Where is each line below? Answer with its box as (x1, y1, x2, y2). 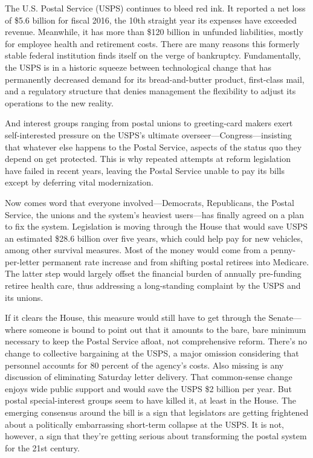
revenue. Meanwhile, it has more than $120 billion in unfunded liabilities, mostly (5, 25, 303, 38)
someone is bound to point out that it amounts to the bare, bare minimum (29, 323, 306, 335)
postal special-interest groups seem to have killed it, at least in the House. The (5, 394, 297, 407)
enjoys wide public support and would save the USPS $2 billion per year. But (5, 382, 292, 395)
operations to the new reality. (5, 96, 114, 109)
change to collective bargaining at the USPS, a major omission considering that (5, 347, 299, 360)
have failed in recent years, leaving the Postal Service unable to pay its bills (5, 164, 285, 176)
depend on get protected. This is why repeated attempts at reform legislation (5, 152, 291, 165)
